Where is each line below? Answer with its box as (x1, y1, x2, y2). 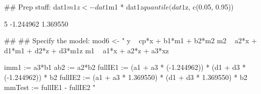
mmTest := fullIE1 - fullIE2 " (4, 81, 96, 92)
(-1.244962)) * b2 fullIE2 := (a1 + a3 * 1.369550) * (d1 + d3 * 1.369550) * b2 (4, 71, 247, 82)
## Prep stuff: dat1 (4, 2, 67, 12)
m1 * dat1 (108, 2, 140, 12)
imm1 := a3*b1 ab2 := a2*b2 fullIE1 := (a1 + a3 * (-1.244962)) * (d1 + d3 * (4, 62, 246, 72)
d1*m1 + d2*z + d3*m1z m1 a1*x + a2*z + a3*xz (4, 45, 169, 55)
